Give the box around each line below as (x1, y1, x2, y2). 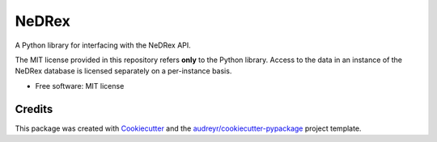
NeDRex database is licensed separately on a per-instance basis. (15, 66, 232, 76)
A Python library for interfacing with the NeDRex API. (15, 40, 192, 50)
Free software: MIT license (35, 81, 125, 90)
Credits (15, 102, 53, 116)
